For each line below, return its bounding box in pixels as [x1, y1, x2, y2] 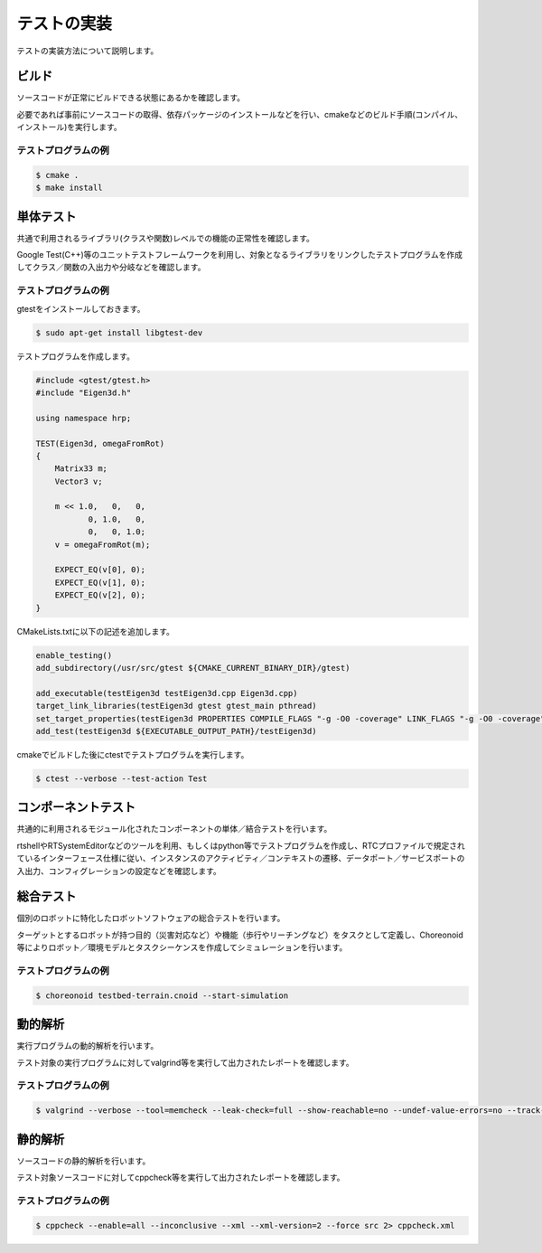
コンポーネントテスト [16, 800, 135, 815]
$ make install [35, 183, 103, 193]
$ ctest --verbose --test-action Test [35, 773, 208, 784]
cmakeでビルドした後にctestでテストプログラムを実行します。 [16, 749, 249, 759]
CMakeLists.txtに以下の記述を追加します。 [16, 626, 175, 636]
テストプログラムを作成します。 [16, 351, 135, 362]
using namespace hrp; [35, 412, 132, 423]
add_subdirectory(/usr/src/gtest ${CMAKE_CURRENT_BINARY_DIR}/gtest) [35, 663, 350, 673]
